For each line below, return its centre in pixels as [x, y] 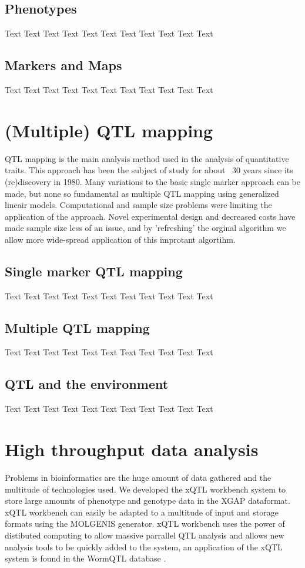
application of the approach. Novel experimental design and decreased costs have [150, 216]
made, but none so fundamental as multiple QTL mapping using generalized [142, 193]
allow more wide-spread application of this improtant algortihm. [120, 239]
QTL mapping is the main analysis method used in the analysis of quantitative [147, 158]
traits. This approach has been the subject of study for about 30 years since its [149, 170]
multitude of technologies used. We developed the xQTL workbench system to [145, 489]
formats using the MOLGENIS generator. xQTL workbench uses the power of [145, 524]
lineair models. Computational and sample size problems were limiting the [138, 205]
